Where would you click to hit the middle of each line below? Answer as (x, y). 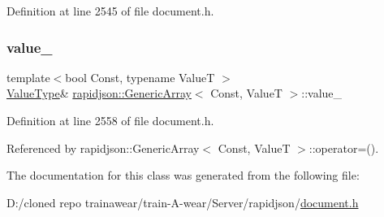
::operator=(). (344, 148)
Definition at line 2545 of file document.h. (110, 11)
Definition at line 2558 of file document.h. (110, 120)
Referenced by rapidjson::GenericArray (103, 148)
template (28, 77)
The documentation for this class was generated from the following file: (183, 175)
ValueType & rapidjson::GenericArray (99, 93)
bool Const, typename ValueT (140, 77)
